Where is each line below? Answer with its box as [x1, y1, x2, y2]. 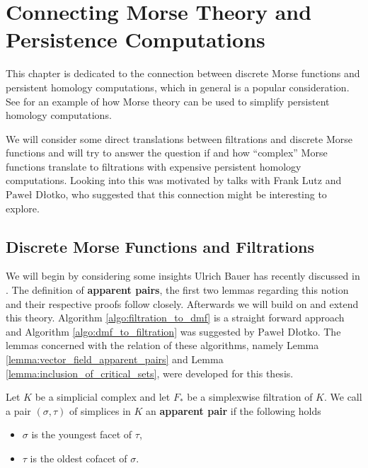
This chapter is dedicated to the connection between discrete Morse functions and [6, 66, 360, 81]
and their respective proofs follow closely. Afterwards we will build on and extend [6, 296, 359, 311]
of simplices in [69, 403, 131, 418]
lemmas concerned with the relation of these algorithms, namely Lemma [6, 338, 319, 353]
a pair [6, 403, 31, 418]
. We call [323, 389, 362, 404]
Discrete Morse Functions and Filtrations [6, 235, 314, 257]
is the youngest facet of [31, 427, 132, 442]
